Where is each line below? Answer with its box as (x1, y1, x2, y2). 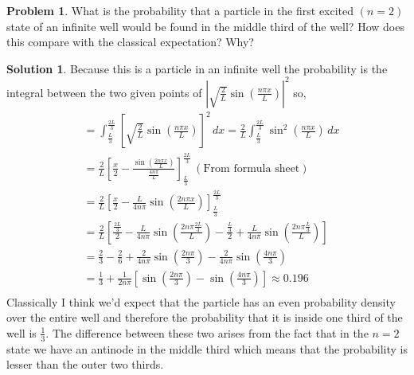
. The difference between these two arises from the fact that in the (45, 324, 369, 341)
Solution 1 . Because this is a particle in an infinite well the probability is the (6, 60, 388, 76)
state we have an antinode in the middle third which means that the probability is (6, 340, 408, 357)
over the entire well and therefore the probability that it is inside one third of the (6, 309, 403, 326)
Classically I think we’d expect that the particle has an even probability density (6, 293, 396, 310)
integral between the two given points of (6, 84, 202, 100)
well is (6, 324, 37, 341)
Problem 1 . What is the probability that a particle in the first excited (6, 2, 354, 18)
